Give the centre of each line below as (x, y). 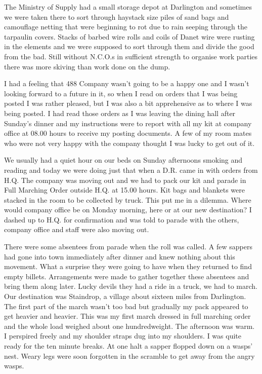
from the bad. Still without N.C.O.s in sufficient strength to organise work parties (131, 56)
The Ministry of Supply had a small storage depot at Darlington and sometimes (128, 7)
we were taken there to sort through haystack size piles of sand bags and (117, 16)
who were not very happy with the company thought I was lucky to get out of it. (129, 143)
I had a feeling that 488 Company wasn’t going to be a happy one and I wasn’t (127, 83)
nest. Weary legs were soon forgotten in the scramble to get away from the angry (129, 356)
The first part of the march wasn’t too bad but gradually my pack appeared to (126, 306)
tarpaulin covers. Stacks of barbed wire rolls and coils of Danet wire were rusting (129, 36)
